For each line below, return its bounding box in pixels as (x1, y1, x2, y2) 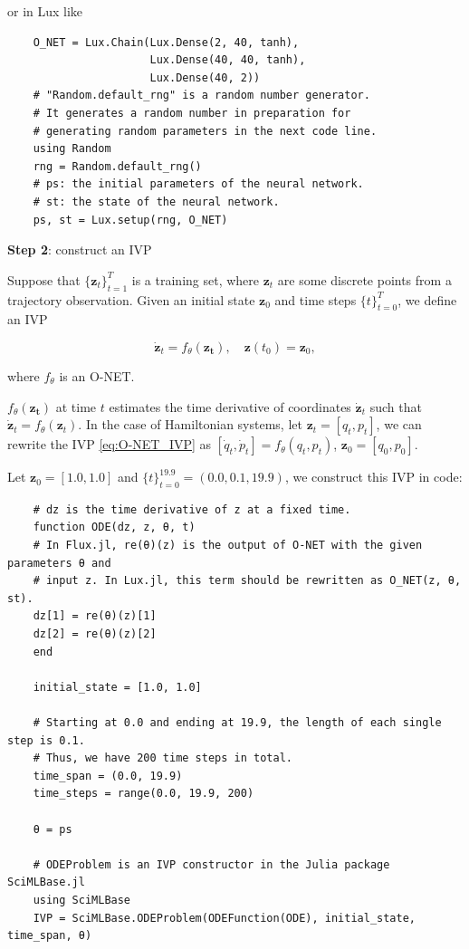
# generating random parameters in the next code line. (33, 124, 378, 138)
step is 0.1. (7, 733, 85, 747)
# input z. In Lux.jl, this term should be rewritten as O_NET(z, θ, (33, 574, 462, 588)
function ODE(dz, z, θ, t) (33, 521, 196, 534)
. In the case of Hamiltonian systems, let (78, 415, 302, 434)
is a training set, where (131, 270, 260, 289)
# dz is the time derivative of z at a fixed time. (33, 503, 351, 516)
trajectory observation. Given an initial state (7, 290, 255, 309)
